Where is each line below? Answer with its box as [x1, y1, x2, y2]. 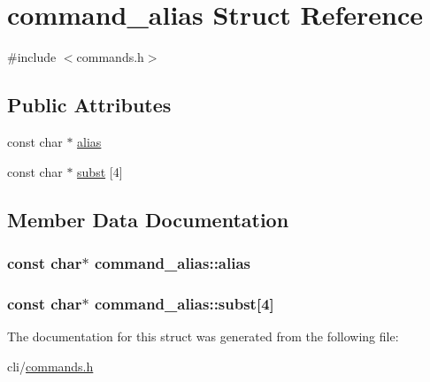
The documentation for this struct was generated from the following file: [7, 326, 399, 345]
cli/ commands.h [7, 356, 94, 375]
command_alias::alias [94, 251, 250, 273]
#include [7, 48, 57, 66]
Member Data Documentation [7, 205, 289, 233]
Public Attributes [7, 91, 172, 118]
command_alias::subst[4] [94, 292, 274, 314]
